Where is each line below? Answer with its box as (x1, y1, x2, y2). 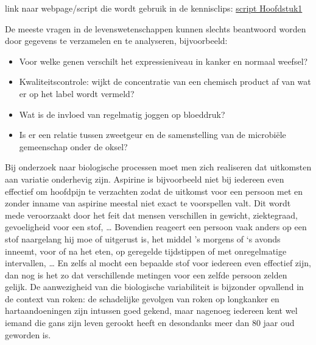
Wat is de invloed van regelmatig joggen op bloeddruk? (19, 107, 225, 120)
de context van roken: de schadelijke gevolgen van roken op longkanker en (5, 292, 279, 305)
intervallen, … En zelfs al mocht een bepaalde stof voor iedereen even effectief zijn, (5, 256, 311, 269)
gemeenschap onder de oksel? (19, 140, 128, 153)
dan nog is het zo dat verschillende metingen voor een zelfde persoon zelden (5, 268, 287, 281)
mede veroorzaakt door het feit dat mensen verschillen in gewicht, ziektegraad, (5, 208, 298, 221)
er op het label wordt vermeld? (19, 87, 135, 100)
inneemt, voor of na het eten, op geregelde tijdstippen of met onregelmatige (5, 244, 287, 257)
